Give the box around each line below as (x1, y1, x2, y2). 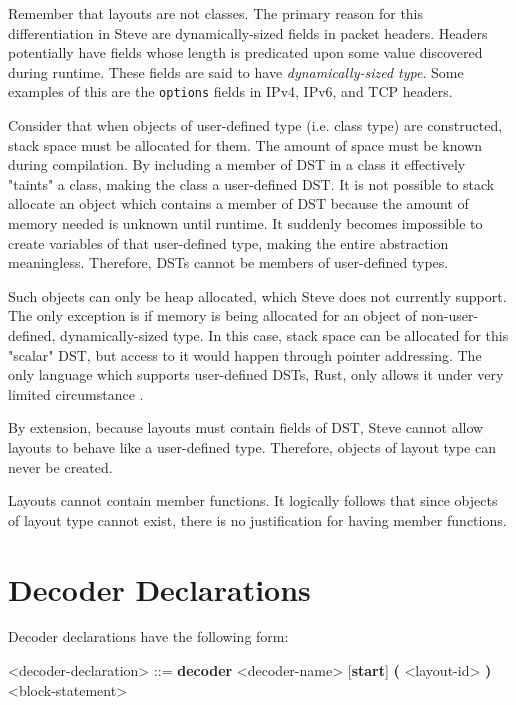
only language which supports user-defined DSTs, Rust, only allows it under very (8, 364, 504, 385)
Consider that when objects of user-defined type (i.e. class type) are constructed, (8, 115, 503, 136)
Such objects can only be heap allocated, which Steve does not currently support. (8, 285, 507, 306)
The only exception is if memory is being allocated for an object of (8, 305, 417, 326)
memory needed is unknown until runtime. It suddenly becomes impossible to (8, 213, 483, 233)
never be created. (8, 456, 113, 477)
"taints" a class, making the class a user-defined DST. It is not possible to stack (8, 173, 495, 194)
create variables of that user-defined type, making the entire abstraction (8, 232, 449, 253)
